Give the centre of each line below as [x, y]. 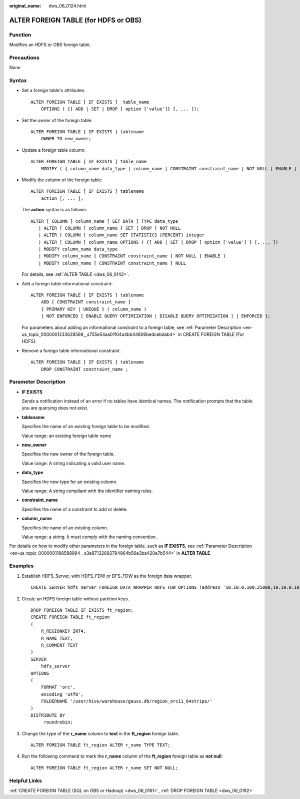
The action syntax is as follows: [54, 210]
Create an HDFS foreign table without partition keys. [75, 599]
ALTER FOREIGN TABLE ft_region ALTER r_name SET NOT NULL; [104, 768]
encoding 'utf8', [62, 694]
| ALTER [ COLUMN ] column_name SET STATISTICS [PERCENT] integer [121, 235]
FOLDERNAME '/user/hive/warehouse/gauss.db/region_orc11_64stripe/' [126, 701]
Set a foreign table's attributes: [53, 91]
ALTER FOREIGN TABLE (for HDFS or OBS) [75, 20]
